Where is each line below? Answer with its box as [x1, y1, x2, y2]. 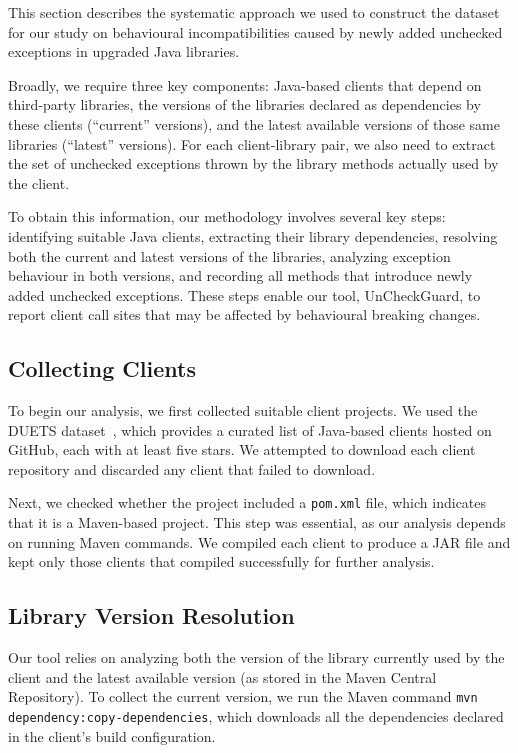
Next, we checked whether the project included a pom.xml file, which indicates [8, 492, 487, 513]
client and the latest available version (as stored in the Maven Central [8, 666, 437, 687]
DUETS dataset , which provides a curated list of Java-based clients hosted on [8, 419, 492, 440]
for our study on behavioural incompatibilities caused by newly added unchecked [8, 21, 503, 42]
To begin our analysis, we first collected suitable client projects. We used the [8, 400, 478, 421]
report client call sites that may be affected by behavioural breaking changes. [8, 304, 481, 325]
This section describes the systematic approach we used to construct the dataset [8, 2, 500, 22]
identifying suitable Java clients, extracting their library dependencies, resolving [8, 225, 498, 246]
